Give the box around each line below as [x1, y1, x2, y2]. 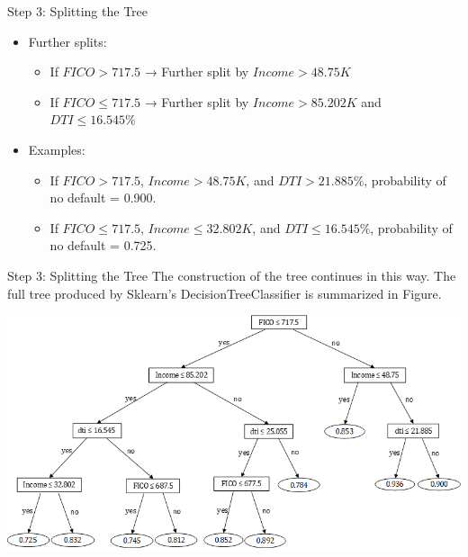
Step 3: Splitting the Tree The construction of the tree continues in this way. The [7, 265, 456, 284]
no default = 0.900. [49, 188, 157, 207]
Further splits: [28, 31, 107, 50]
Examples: [28, 139, 85, 158]
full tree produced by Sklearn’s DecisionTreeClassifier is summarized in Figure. [7, 283, 442, 302]
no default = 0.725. [49, 236, 157, 255]
